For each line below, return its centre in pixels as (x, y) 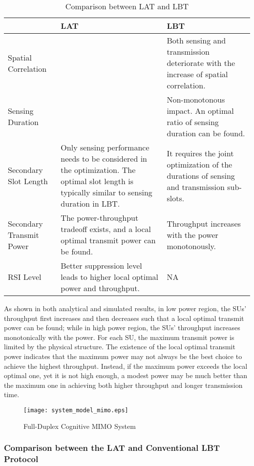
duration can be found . (206, 133)
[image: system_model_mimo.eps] (76, 410)
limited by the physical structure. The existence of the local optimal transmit (120, 347)
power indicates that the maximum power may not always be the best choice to (123, 356)
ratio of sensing (193, 122)
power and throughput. (100, 288)
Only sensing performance (105, 147)
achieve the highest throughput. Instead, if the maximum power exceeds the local (126, 366)
